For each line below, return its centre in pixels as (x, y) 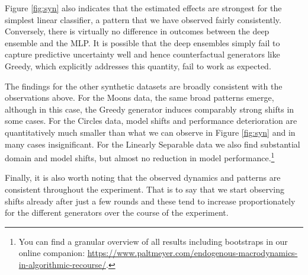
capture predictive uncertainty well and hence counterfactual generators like (142, 54)
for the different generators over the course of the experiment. (117, 212)
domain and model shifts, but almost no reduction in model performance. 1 (140, 157)
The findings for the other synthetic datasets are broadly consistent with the (144, 86)
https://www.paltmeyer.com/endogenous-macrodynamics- (192, 253)
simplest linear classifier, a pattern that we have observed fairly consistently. (143, 19)
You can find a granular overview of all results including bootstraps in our (153, 241)
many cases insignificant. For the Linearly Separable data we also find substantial (153, 144)
